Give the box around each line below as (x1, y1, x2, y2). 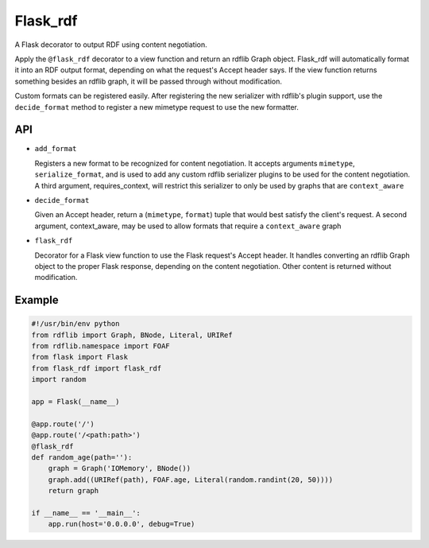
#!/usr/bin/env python (31, 319, 120, 328)
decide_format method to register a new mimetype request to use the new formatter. (14, 102, 300, 111)
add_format (34, 144, 77, 154)
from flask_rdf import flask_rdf (31, 363, 162, 373)
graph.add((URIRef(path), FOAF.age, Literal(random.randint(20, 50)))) (48, 475, 334, 484)
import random (31, 375, 87, 384)
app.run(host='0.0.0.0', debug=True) (48, 519, 195, 529)
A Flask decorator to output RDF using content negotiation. (14, 40, 207, 49)
